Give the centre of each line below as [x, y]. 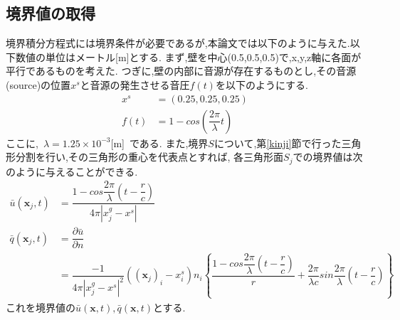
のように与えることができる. [72, 171]
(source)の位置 [38, 84]
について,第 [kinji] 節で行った [278, 143]
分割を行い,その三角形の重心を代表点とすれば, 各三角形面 [149, 157]
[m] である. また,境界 [159, 143]
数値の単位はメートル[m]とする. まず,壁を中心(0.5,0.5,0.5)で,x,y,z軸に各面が [188, 57]
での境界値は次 [328, 157]
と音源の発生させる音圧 [135, 84]
